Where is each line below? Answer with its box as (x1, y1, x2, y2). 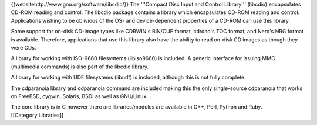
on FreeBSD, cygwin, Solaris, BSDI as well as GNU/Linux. (11, 92, 148, 99)
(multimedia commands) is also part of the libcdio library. (11, 63, 149, 70)
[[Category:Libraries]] (11, 112, 64, 119)
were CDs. (11, 44, 36, 51)
